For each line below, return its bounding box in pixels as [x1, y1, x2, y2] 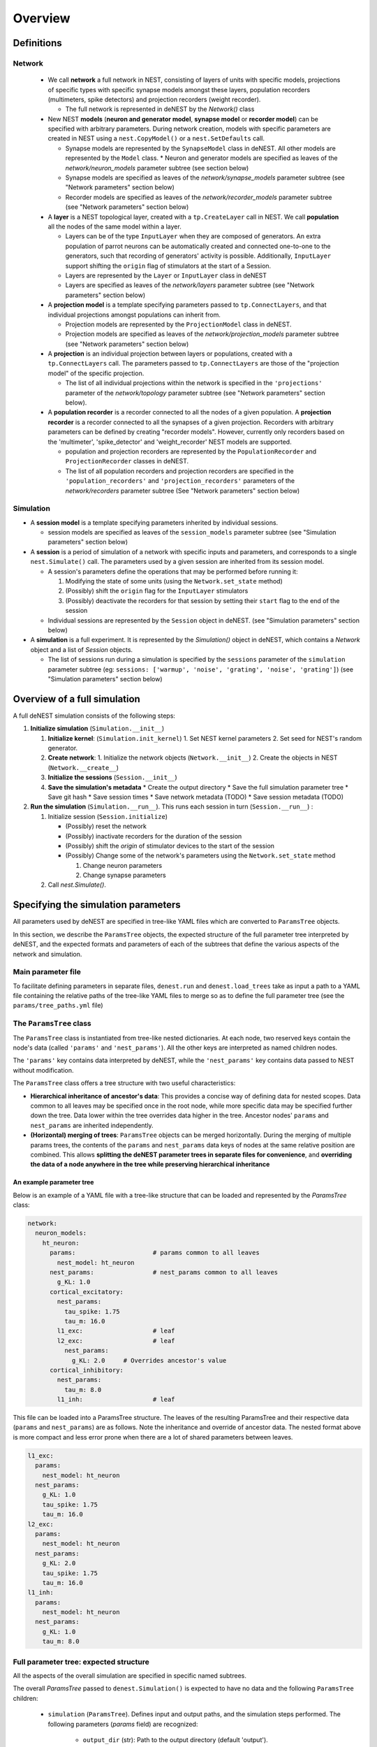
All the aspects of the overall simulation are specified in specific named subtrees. [13, 1672, 247, 1680]
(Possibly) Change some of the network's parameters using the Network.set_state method [65, 851, 336, 860]
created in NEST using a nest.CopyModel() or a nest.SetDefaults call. [47, 134, 265, 143]
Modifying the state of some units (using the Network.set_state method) [65, 577, 283, 586]
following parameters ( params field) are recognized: [47, 1720, 198, 1728]
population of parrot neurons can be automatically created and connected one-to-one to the [65, 242, 331, 250]
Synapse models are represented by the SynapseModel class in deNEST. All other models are [65, 144, 337, 152]
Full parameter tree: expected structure [13, 1657, 149, 1667]
